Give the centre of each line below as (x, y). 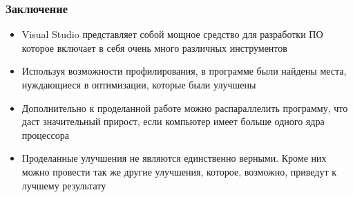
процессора (45, 134)
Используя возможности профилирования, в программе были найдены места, (184, 71)
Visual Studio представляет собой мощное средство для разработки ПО (172, 34)
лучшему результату (64, 185)
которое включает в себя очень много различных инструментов (154, 47)
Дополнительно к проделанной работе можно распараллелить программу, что (185, 107)
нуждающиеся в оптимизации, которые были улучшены (139, 84)
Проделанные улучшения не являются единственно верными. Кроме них (174, 158)
